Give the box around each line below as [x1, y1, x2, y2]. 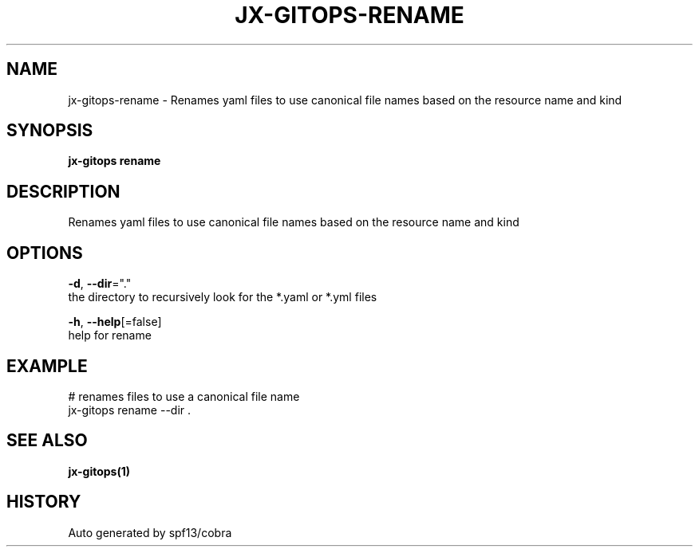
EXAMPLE [6, 355, 88, 376]
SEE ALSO [6, 430, 88, 451]
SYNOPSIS [6, 120, 93, 141]
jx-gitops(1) [68, 464, 131, 478]
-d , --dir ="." [68, 276, 132, 291]
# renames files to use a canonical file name [68, 389, 300, 403]
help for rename [68, 328, 152, 343]
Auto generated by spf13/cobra [68, 525, 232, 539]
